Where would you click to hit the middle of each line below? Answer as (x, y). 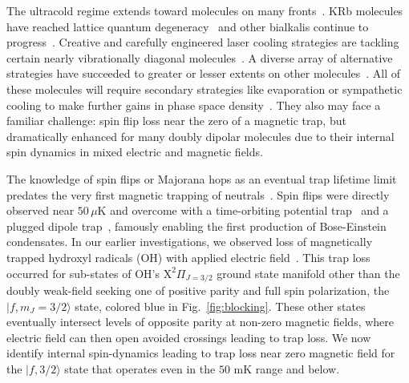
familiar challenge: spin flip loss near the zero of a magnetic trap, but (176, 121)
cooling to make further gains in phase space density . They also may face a (194, 105)
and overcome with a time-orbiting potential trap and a (249, 210)
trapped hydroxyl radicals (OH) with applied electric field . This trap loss (188, 257)
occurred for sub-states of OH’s (83, 273)
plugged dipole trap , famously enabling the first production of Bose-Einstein (196, 226)
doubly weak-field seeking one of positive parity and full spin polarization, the (198, 290)
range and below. (298, 368)
